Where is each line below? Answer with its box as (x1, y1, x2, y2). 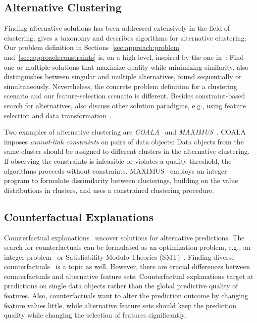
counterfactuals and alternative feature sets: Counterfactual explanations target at (4, 271, 254, 281)
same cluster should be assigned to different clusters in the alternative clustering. (4, 146, 250, 156)
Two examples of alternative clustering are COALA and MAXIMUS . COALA (4, 127, 246, 137)
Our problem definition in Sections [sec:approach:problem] (4, 42, 181, 52)
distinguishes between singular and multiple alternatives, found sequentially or (4, 71, 242, 82)
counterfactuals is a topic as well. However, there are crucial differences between (4, 261, 250, 272)
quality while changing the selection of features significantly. (4, 310, 186, 320)
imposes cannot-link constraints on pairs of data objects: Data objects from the (4, 136, 244, 146)
